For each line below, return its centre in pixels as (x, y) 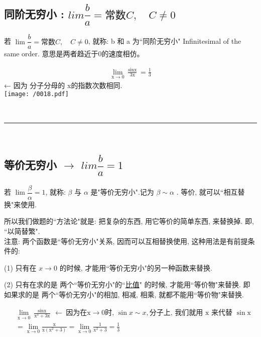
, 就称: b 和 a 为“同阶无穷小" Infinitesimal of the (165, 41)
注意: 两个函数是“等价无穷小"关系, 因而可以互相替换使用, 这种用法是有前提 (126, 241)
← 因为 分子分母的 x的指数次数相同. (63, 85)
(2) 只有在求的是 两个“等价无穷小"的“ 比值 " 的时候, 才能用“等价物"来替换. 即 (127, 284)
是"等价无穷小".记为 (122, 192)
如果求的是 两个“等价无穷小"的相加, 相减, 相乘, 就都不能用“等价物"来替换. (124, 294)
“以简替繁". (22, 231)
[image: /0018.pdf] (36, 94)
